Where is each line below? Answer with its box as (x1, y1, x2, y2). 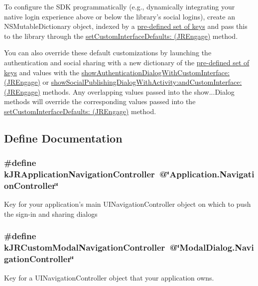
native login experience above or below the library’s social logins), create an (4, 11, 235, 21)
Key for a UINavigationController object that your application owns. (4, 272, 214, 283)
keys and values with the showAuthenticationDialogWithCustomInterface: (4, 67, 230, 77)
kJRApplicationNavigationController (4, 168, 155, 180)
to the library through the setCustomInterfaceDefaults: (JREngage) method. (4, 30, 238, 41)
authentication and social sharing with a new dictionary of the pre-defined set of (4, 57, 250, 67)
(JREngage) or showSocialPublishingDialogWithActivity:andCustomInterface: (4, 77, 242, 87)
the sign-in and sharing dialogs (4, 208, 98, 219)
